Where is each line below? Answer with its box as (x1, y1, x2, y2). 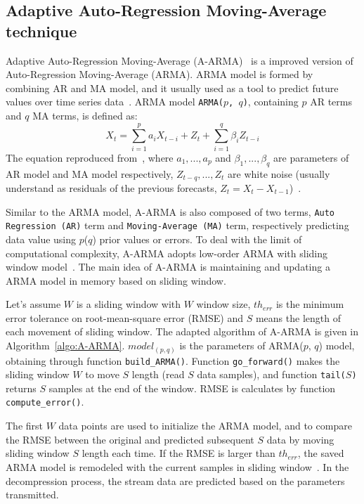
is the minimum (275, 297, 344, 311)
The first (6, 418, 44, 433)
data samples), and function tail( (197, 367, 346, 382)
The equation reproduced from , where (6, 150, 174, 164)
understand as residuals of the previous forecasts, (6, 181, 217, 195)
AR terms (310, 94, 352, 109)
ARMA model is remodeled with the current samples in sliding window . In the (6, 459, 349, 474)
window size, (196, 297, 251, 311)
